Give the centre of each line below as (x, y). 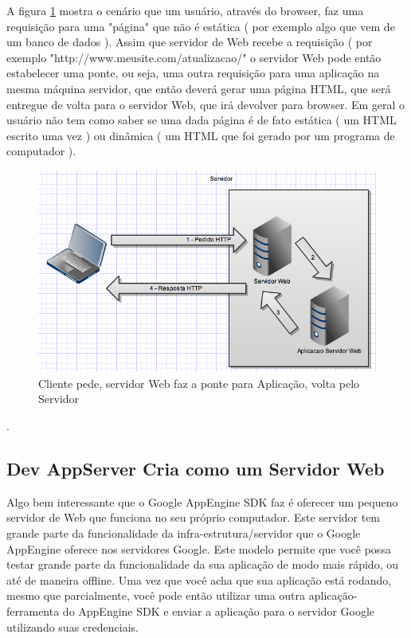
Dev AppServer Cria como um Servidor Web (196, 468)
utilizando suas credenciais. (72, 626)
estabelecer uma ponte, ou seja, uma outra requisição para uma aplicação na (193, 73)
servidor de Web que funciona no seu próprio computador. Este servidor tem (194, 517)
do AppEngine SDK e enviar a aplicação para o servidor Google (219, 611)
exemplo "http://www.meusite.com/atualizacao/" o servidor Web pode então (194, 57)
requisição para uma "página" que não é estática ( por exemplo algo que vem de (201, 26)
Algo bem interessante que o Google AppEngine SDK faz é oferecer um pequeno (202, 501)
